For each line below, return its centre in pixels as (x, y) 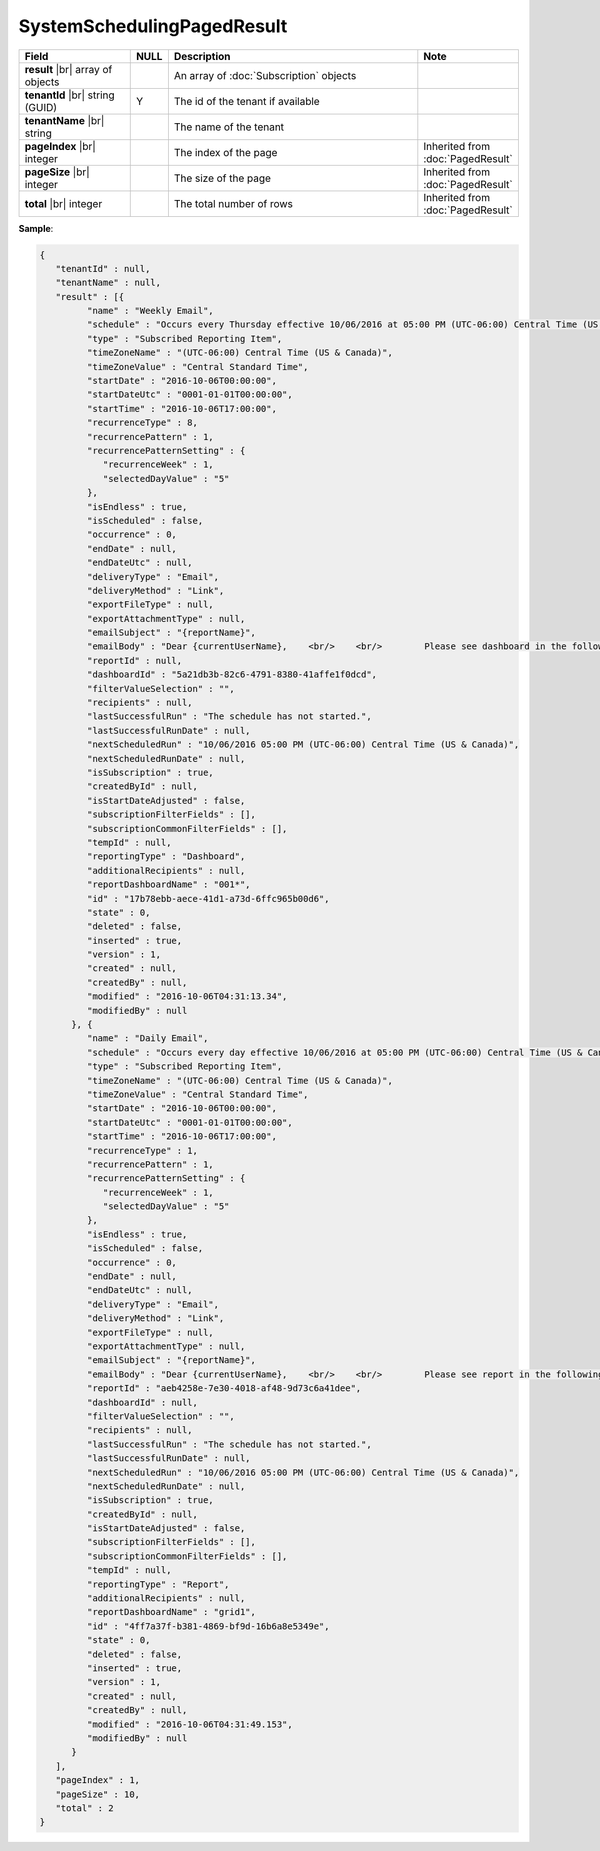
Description (202, 56)
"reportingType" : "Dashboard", (166, 856)
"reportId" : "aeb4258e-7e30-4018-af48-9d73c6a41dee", (224, 1388)
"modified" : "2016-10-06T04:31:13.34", (187, 996)
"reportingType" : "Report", (158, 1584)
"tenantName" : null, (108, 283)
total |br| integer (63, 203)
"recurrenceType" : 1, (142, 1150)
